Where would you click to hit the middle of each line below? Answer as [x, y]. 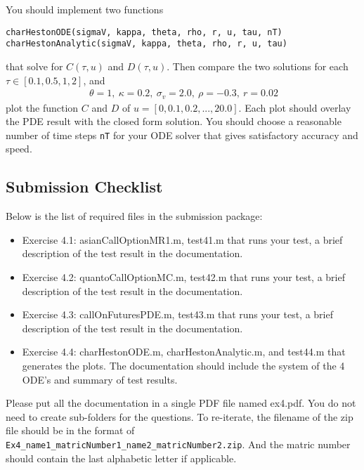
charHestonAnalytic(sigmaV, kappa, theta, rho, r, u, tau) [147, 44]
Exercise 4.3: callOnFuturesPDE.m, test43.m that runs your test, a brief [177, 314]
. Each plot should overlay [295, 107]
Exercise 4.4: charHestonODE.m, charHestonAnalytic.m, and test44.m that [184, 352]
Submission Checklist [84, 187]
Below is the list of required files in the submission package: [134, 216]
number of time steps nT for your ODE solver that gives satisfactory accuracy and [182, 135]
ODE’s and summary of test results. [100, 379]
